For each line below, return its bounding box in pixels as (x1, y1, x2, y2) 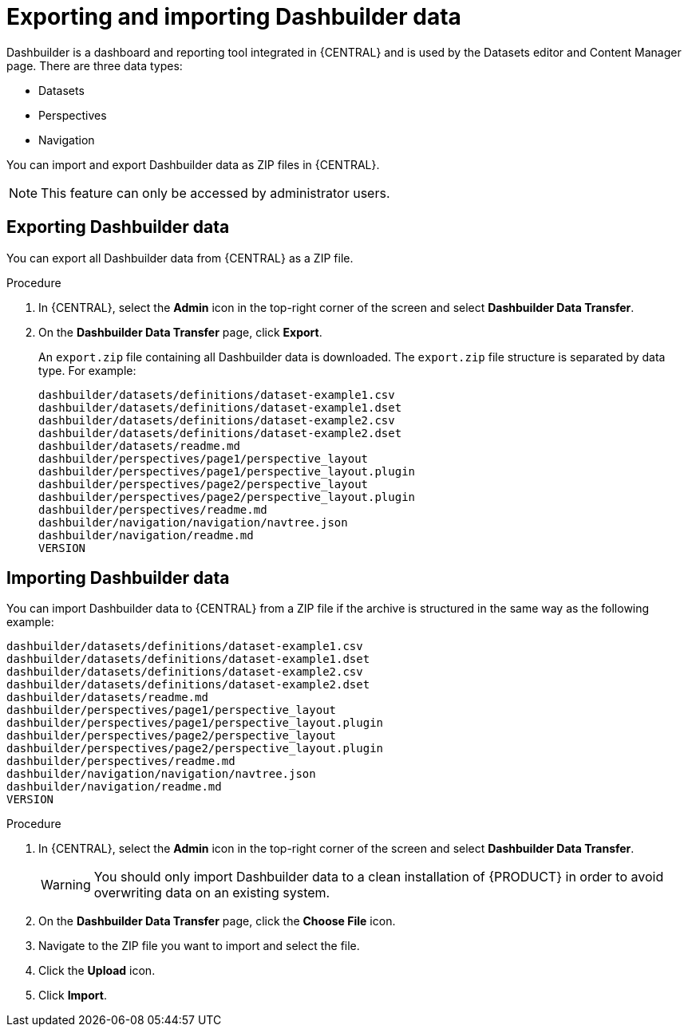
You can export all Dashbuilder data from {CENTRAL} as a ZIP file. (6, 250, 354, 265)
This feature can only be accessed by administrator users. (41, 184, 390, 201)
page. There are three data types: (6, 58, 183, 73)
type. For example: (38, 363, 136, 377)
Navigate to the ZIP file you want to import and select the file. (38, 939, 360, 953)
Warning (41, 877, 91, 893)
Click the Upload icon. (38, 964, 156, 978)
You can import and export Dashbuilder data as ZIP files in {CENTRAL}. (6, 157, 380, 172)
